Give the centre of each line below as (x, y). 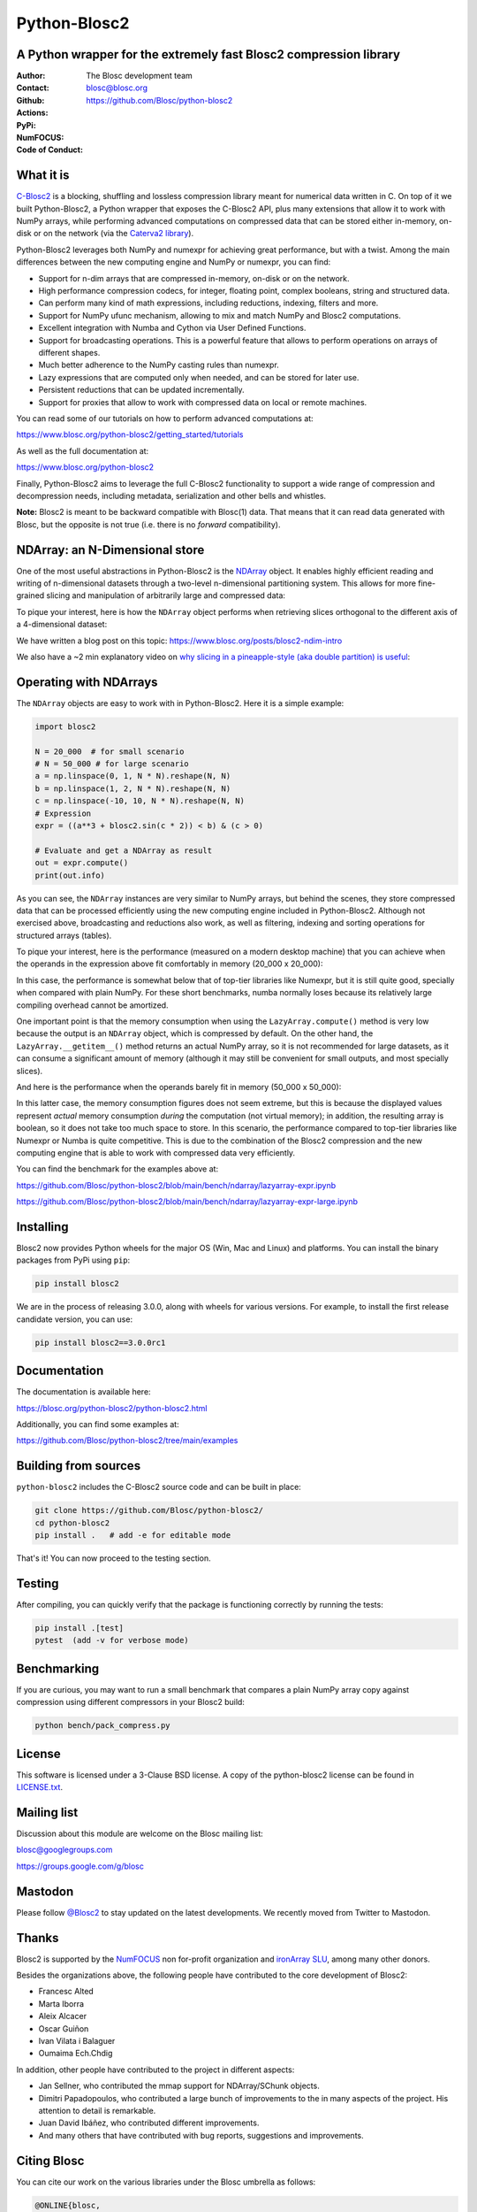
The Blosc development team (140, 76)
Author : (31, 76)
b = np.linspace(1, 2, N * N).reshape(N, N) (133, 788)
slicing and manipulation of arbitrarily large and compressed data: (166, 595)
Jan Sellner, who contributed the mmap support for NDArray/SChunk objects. (179, 2086)
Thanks (38, 1938)
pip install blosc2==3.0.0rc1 (100, 1342)
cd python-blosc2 (72, 1523)
